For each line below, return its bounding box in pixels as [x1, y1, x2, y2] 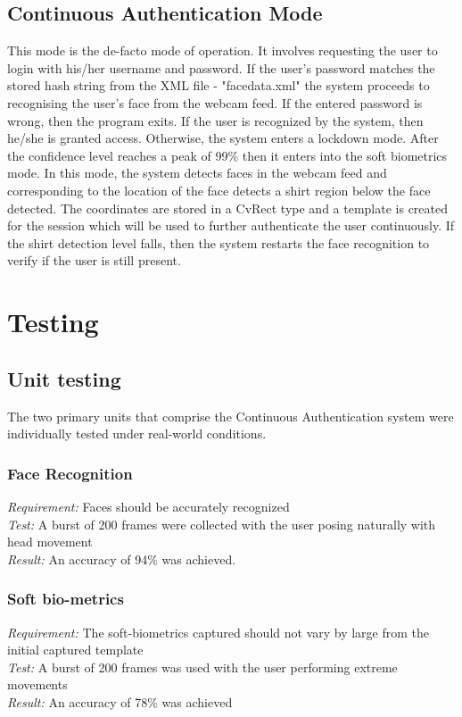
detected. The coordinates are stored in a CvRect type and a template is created [7, 198, 449, 217]
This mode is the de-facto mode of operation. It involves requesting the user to [7, 41, 438, 60]
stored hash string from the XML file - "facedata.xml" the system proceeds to [7, 76, 430, 95]
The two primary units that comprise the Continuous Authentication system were [7, 406, 454, 425]
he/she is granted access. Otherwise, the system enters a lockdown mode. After [7, 129, 439, 147]
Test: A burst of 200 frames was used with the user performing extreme [7, 657, 398, 676]
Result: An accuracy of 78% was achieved [7, 692, 233, 711]
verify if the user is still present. [7, 251, 181, 270]
